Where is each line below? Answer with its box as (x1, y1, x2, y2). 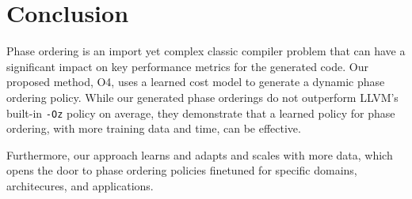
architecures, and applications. (6, 177, 154, 193)
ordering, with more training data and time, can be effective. (6, 120, 301, 137)
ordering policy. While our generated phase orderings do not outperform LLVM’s (6, 88, 399, 105)
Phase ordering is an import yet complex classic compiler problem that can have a (6, 43, 406, 59)
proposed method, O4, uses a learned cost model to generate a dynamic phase (6, 73, 385, 90)
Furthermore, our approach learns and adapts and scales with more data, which (6, 146, 393, 163)
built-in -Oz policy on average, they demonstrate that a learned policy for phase (6, 104, 395, 121)
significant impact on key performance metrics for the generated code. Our (6, 58, 368, 74)
